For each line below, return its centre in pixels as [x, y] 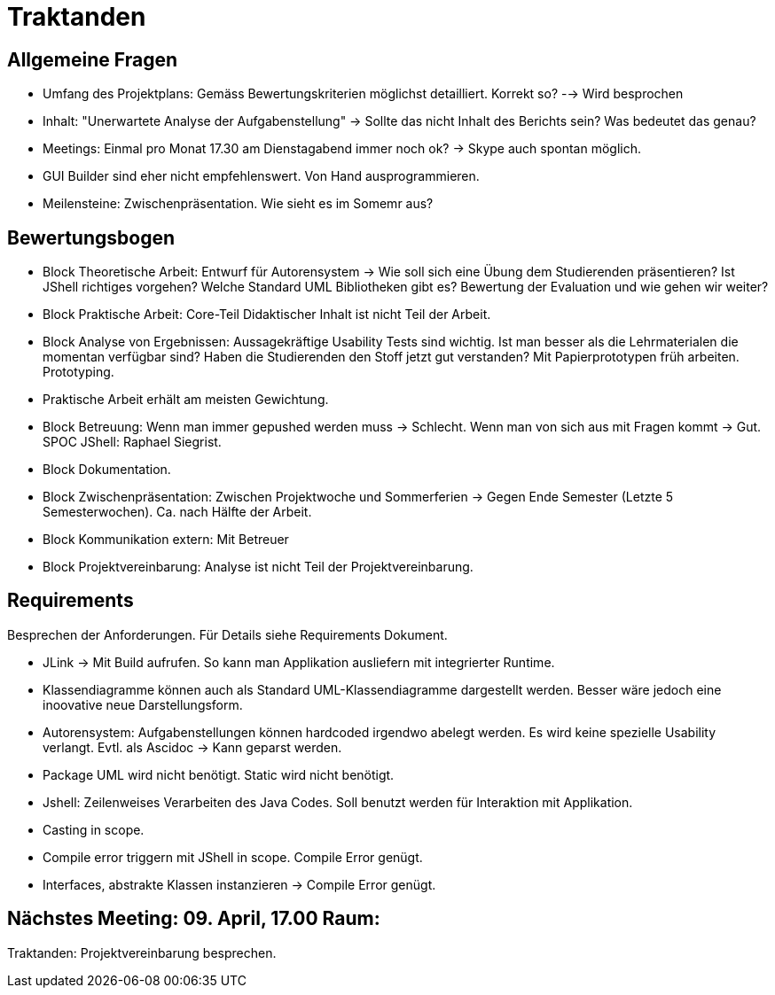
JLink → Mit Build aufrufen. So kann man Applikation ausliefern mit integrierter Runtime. [299, 662]
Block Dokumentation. [107, 470]
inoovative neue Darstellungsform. [143, 704]
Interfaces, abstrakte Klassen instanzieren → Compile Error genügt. [239, 884]
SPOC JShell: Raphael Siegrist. [132, 442]
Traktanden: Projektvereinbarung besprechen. [142, 952]
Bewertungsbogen [91, 237]
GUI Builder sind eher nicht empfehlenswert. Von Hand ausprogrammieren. [261, 176]
